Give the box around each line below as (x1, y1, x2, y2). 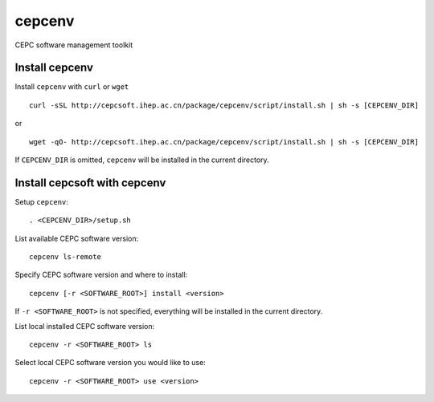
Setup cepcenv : (14, 197, 68, 206)
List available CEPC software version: (14, 233, 139, 243)
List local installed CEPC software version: (14, 321, 155, 331)
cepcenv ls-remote (29, 253, 102, 262)
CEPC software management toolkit (14, 40, 133, 50)
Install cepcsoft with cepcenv (14, 176, 166, 189)
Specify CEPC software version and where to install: (14, 270, 188, 280)
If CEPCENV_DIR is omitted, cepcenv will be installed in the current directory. (14, 155, 269, 164)
